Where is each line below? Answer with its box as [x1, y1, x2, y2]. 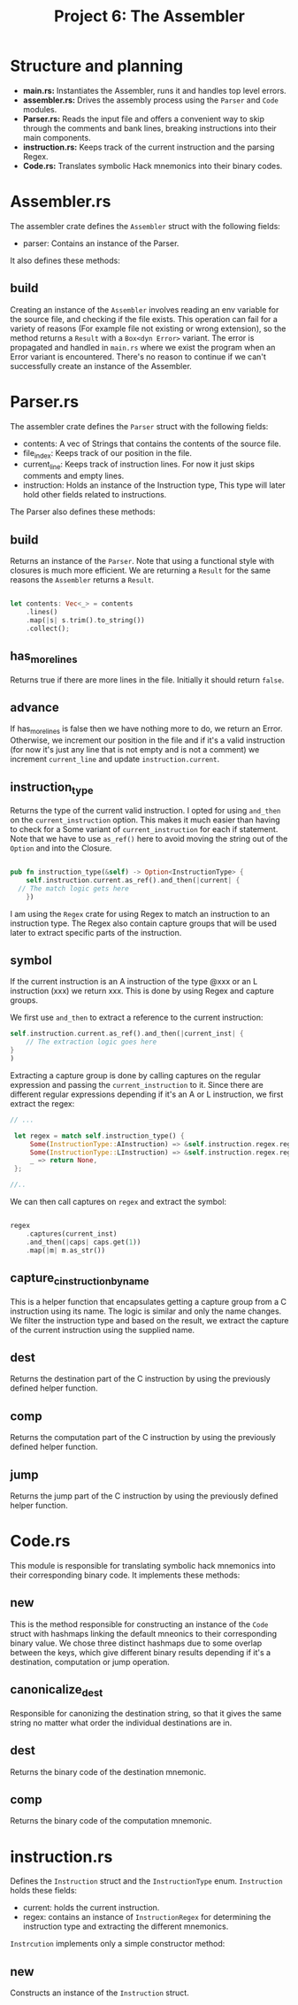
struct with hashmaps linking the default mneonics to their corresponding [10, 1628, 278, 1639]
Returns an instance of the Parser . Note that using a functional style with [10, 556, 275, 567]
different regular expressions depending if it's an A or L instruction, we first [10, 1089, 284, 1099]
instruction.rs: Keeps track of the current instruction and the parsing [22, 142, 275, 152]
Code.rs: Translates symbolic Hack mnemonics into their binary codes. [22, 160, 283, 171]
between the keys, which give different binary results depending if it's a [10, 1646, 271, 1657]
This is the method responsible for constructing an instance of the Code [10, 1618, 269, 1630]
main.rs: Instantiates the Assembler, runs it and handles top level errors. [22, 85, 287, 96]
